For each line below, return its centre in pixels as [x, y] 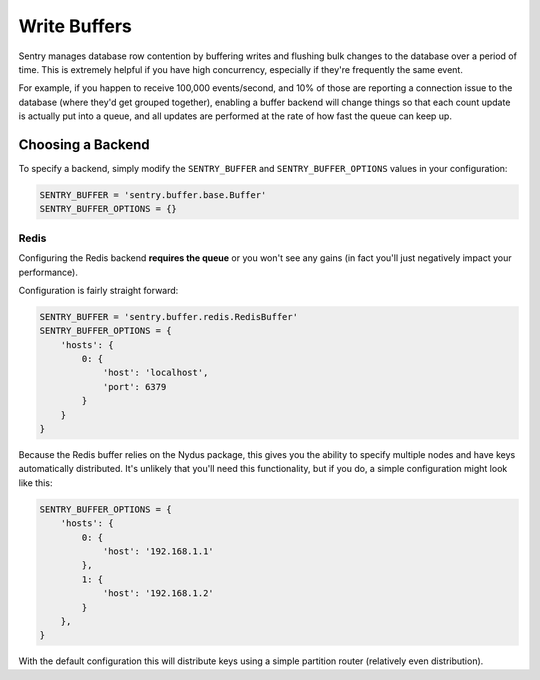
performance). [48, 272]
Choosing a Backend [84, 144]
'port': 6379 [134, 386]
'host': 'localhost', [155, 373]
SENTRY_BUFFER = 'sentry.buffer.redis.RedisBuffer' [169, 316]
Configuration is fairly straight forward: [98, 290]
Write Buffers [75, 26]
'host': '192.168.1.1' [158, 551]
